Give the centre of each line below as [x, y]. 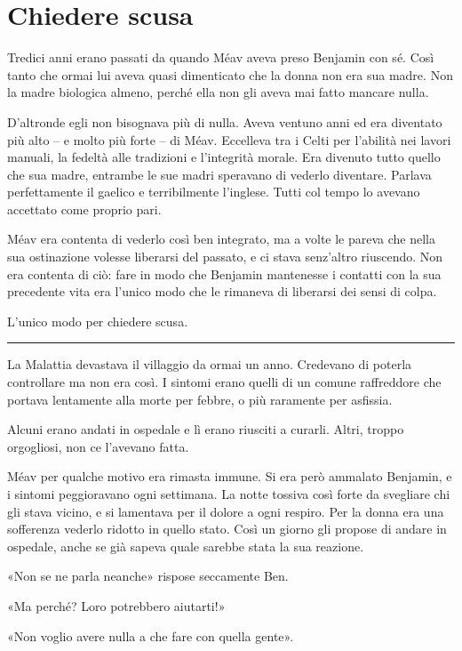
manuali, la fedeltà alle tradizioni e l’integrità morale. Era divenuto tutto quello [224, 157]
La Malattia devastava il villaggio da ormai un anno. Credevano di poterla [210, 364]
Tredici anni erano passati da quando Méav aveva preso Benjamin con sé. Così [221, 57]
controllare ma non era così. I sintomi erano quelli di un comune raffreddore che [224, 382]
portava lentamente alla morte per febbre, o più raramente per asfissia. [200, 399]
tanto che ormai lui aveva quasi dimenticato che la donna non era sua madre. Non [230, 74]
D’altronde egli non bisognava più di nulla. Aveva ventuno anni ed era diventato [225, 121]
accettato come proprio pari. [84, 209]
